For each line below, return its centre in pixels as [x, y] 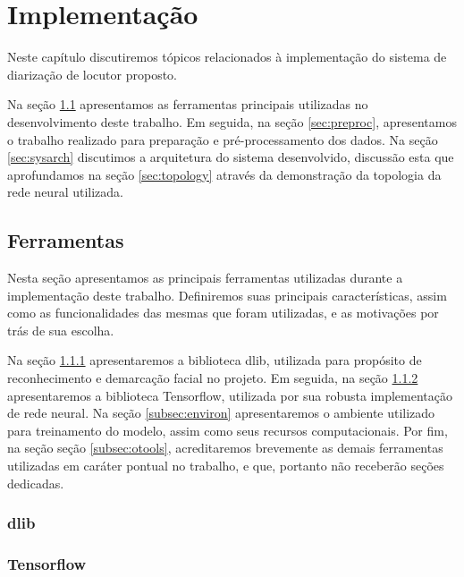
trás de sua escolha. [61, 330]
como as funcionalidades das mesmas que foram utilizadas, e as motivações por [223, 313]
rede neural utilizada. [65, 192]
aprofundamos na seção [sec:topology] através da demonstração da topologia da [224, 174]
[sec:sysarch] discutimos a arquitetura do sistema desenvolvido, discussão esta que [231, 157]
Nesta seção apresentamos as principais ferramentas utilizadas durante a [205, 278]
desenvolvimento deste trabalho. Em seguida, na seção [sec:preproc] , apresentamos [232, 121]
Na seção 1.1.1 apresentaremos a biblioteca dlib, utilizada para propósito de [215, 360]
